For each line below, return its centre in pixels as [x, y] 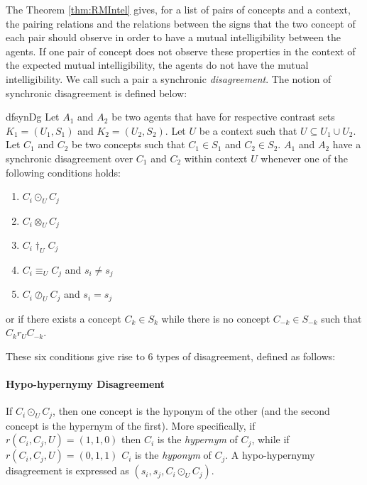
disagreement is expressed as [67, 470]
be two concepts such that [128, 144]
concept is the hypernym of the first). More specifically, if [131, 425]
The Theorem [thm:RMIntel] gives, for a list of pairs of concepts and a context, [178, 9]
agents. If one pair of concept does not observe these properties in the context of [181, 51]
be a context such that [248, 130]
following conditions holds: [63, 172]
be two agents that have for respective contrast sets [223, 117]
